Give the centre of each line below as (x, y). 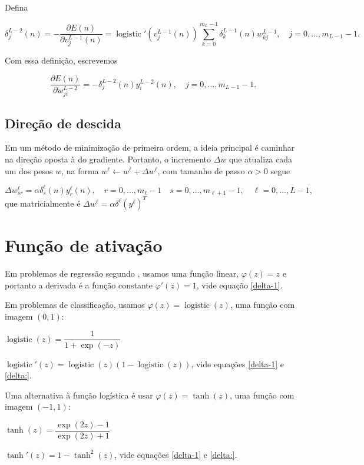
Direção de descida (63, 123)
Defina (16, 7)
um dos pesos (29, 170)
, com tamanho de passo (201, 170)
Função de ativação (84, 245)
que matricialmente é (43, 203)
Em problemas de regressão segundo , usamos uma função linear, (122, 273)
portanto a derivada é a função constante (79, 285)
